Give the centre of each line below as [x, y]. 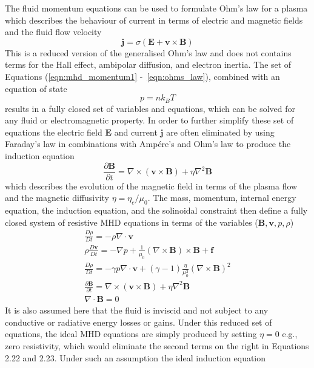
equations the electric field [54, 132]
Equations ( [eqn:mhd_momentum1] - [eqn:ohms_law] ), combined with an [142, 76]
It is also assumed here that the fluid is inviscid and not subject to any [137, 310]
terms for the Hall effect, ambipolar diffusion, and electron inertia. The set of [148, 64]
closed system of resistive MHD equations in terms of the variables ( [132, 222]
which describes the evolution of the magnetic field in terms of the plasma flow [151, 186]
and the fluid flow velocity [53, 32]
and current [136, 132]
